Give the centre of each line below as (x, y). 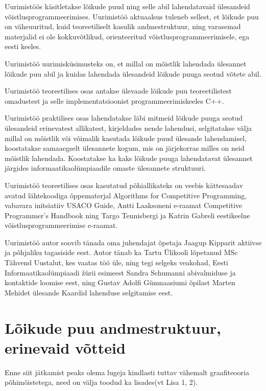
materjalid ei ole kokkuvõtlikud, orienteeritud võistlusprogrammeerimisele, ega (127, 36)
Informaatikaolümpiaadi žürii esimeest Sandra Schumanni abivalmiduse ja (120, 272)
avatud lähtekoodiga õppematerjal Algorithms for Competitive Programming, (126, 195)
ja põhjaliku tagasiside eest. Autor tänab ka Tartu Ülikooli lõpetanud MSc (121, 252)
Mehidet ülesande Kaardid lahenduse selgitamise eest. (89, 292)
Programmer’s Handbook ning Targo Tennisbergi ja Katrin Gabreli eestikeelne (127, 215)
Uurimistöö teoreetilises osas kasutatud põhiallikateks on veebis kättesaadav (124, 185)
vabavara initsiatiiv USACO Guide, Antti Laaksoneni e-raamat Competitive (124, 205)
